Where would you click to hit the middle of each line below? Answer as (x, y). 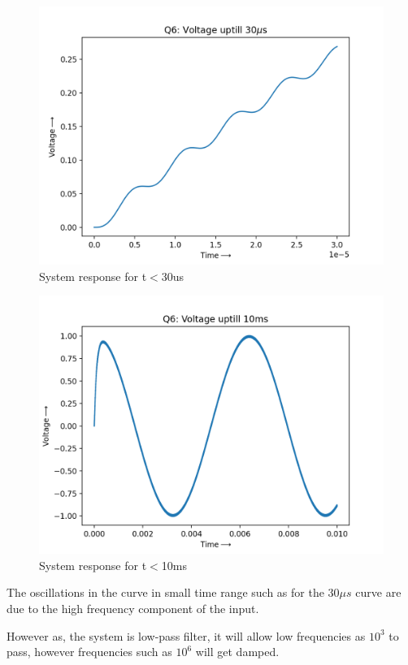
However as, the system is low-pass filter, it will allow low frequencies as (186, 635)
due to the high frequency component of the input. (133, 608)
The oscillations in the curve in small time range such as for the (165, 592)
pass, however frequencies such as (89, 652)
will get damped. (237, 652)
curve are (378, 592)
